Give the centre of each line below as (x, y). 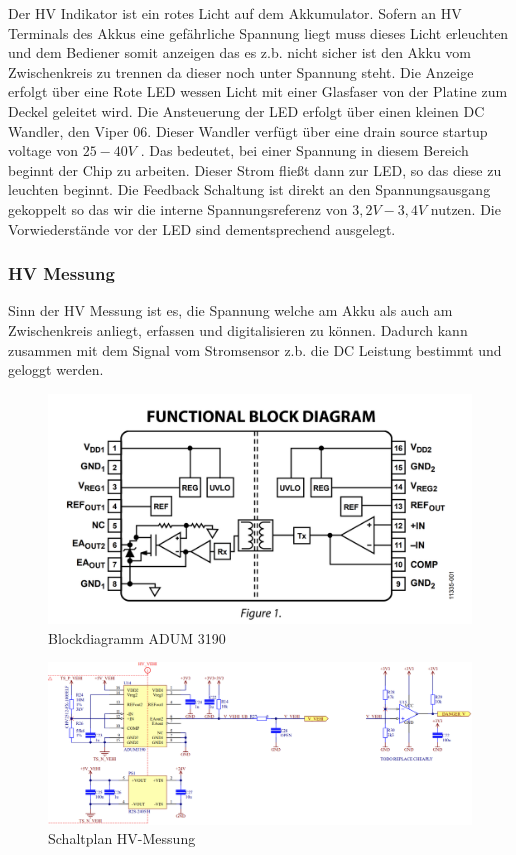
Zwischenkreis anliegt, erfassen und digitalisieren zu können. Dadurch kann (238, 329)
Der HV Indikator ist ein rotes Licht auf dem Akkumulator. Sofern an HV (235, 13)
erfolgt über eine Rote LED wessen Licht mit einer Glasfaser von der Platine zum (258, 91)
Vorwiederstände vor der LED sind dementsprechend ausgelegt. (202, 228)
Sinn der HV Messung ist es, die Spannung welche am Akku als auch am (230, 310)
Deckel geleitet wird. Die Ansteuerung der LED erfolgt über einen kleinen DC (246, 110)
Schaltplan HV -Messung (122, 838)
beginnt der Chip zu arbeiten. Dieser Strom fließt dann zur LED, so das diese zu (255, 169)
